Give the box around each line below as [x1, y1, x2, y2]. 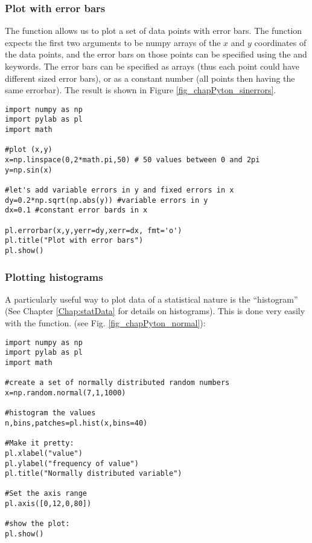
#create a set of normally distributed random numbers [5, 378, 230, 387]
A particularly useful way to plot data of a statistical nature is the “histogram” [5, 292, 298, 305]
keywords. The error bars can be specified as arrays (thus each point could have [5, 60, 299, 72]
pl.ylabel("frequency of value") [5, 459, 139, 468]
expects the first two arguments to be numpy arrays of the [5, 36, 221, 48]
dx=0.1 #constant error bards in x [5, 206, 148, 215]
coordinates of [254, 36, 307, 48]
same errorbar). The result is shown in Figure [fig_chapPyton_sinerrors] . [5, 84, 276, 96]
